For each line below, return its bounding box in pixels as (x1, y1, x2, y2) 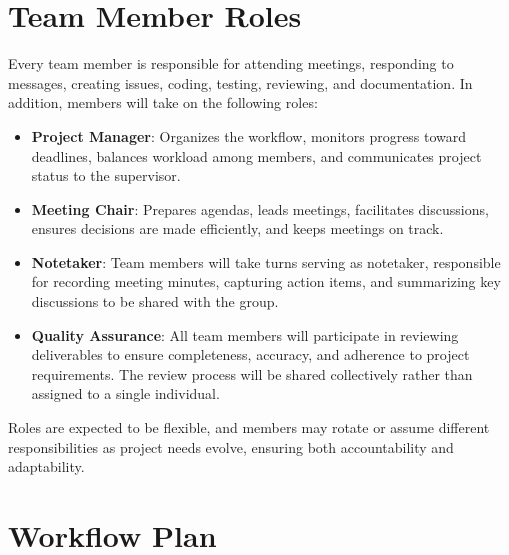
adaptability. (8, 456, 85, 477)
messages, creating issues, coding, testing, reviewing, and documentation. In (8, 72, 473, 93)
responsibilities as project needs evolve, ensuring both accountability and (8, 436, 454, 457)
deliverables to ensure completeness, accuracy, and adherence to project (31, 344, 470, 365)
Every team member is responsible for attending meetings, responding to (8, 53, 454, 74)
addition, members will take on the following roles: (8, 92, 318, 113)
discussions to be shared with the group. (31, 291, 279, 312)
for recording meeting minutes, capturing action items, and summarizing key (31, 271, 501, 292)
